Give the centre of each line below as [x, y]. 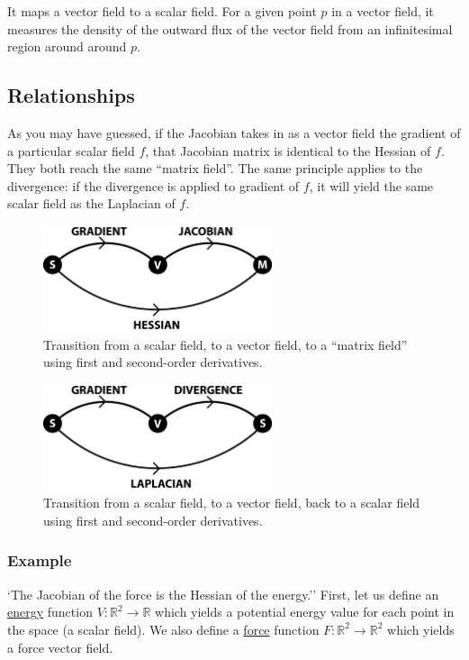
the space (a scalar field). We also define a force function [163, 629]
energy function [50, 612]
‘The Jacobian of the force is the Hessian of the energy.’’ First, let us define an [223, 594]
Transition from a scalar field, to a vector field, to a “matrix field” [225, 344]
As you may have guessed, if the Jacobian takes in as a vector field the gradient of [234, 132]
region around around [67, 46]
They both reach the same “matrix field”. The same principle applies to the [215, 168]
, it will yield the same [371, 185]
